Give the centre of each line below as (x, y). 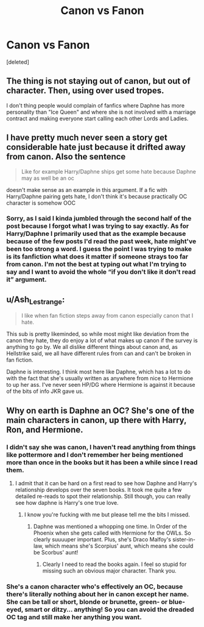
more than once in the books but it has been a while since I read (102, 462)
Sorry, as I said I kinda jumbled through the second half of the (99, 219)
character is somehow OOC (41, 203)
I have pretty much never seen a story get (87, 138)
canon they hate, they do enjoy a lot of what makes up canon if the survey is (102, 340)
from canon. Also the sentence (66, 157)
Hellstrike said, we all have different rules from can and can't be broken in (99, 354)
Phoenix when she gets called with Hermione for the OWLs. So (112, 533)
